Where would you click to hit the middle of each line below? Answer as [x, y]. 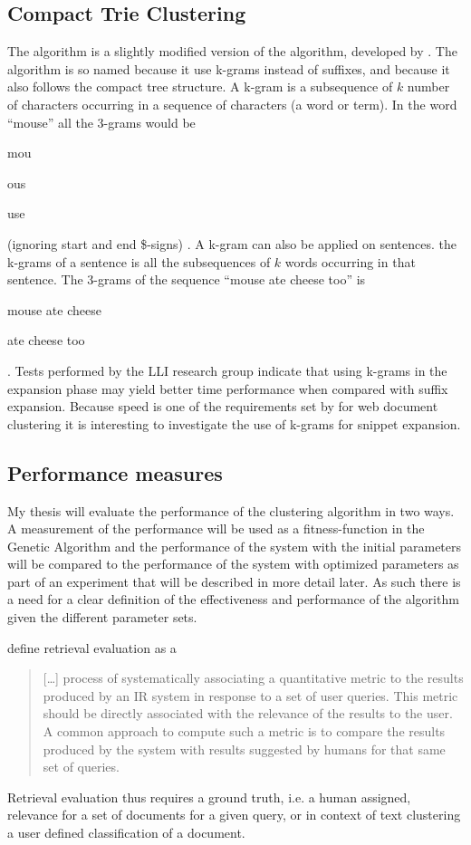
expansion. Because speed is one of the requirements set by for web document [223, 406]
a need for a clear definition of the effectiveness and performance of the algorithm [233, 599]
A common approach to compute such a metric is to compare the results [244, 731]
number [428, 86]
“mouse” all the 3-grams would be [101, 122]
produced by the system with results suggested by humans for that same [244, 749]
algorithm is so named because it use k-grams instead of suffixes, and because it [229, 68]
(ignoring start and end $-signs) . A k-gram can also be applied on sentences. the [232, 243]
